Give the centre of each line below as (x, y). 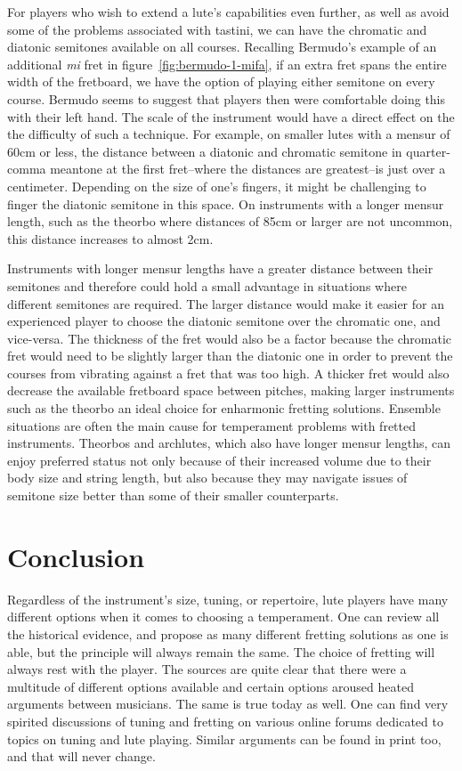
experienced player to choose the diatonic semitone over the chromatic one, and (224, 321)
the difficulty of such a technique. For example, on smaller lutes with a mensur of (229, 134)
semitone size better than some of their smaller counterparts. (173, 495)
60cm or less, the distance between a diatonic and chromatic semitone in (205, 151)
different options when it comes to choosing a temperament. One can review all (223, 617)
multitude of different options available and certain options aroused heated (211, 686)
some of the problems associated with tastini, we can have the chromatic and (217, 29)
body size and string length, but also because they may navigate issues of (207, 478)
